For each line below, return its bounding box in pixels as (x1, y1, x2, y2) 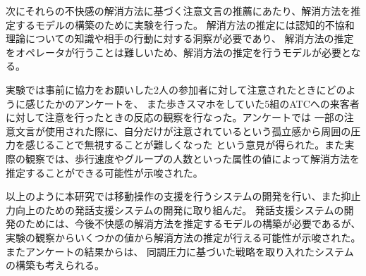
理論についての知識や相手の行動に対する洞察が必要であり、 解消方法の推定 (6, 31, 354, 46)
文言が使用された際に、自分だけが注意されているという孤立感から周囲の (15, 123, 351, 138)
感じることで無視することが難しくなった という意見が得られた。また (25, 137, 345, 152)
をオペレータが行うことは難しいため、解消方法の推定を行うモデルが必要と (6, 44, 351, 59)
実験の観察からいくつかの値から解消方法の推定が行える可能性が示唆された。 (6, 230, 361, 244)
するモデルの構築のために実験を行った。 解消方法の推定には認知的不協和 (15, 17, 355, 32)
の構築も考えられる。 (6, 258, 104, 272)
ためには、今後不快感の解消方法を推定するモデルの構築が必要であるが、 (25, 216, 361, 231)
